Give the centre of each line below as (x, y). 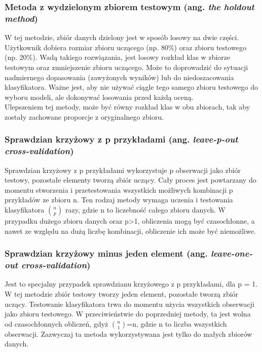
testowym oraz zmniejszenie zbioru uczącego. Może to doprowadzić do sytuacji (126, 67)
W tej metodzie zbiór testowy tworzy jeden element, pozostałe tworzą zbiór (122, 293)
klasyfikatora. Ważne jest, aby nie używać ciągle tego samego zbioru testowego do (132, 87)
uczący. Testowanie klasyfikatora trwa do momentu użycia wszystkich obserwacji (129, 304)
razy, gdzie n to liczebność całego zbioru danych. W (145, 209)
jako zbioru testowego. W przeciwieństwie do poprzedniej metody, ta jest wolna (128, 314)
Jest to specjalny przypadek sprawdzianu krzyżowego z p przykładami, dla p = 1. (131, 284)
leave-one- (232, 253)
